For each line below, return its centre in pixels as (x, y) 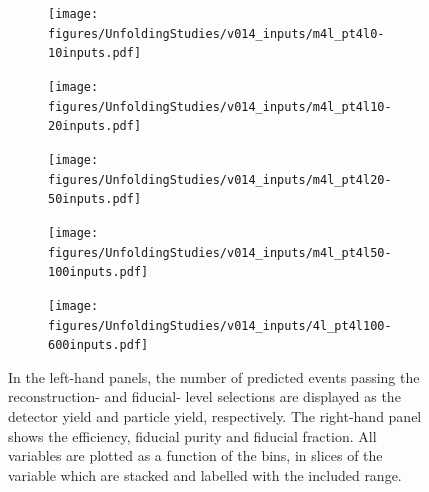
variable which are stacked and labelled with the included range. (205, 474)
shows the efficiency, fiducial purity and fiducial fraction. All (192, 435)
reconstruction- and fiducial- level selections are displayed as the (204, 396)
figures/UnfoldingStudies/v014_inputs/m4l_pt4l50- (220, 252)
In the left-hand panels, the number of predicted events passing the (214, 376)
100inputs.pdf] (98, 272)
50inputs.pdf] (95, 199)
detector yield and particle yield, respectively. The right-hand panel (215, 416)
